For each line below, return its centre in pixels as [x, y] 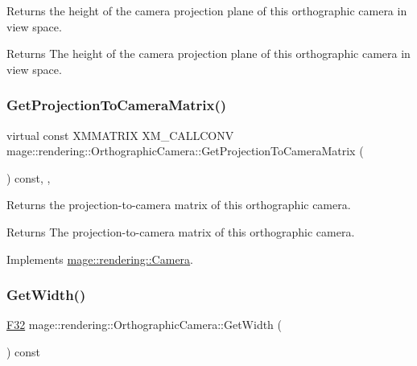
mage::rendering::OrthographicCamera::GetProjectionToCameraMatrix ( [185, 151]
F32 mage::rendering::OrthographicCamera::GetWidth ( [145, 325]
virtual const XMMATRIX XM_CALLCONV [120, 135]
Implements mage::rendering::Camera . [100, 259]
